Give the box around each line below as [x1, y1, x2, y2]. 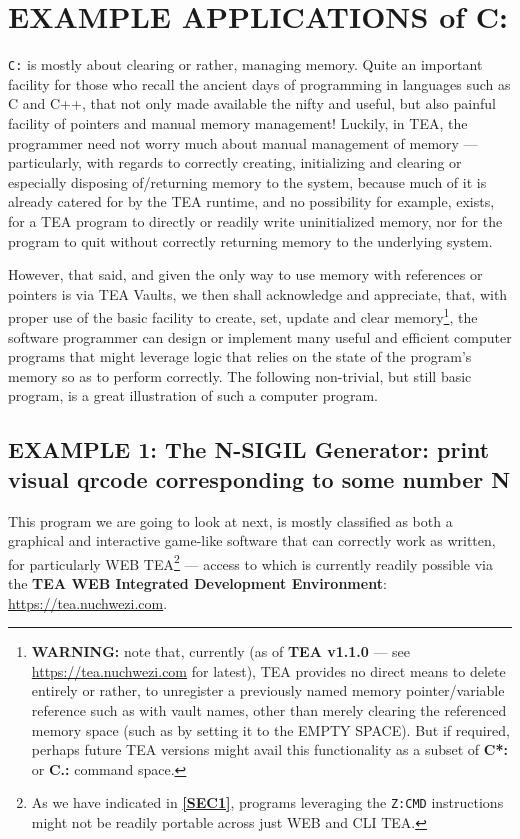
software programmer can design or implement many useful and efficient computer [8, 326, 512, 347]
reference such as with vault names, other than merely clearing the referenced [31, 699, 507, 720]
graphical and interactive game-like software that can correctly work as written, [8, 530, 496, 551]
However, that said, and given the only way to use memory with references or [8, 264, 483, 285]
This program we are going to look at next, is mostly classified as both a [8, 510, 453, 531]
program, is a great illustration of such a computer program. [8, 385, 378, 406]
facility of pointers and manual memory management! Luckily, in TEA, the [8, 112, 468, 133]
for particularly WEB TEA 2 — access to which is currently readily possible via [8, 550, 493, 574]
